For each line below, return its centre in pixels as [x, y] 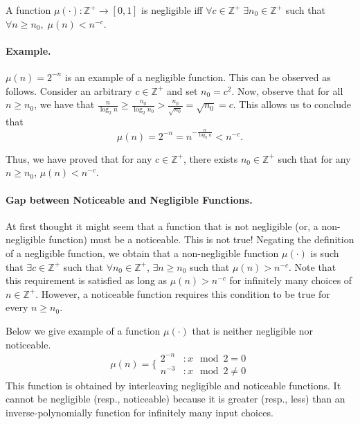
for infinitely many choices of [291, 280]
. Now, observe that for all [287, 90]
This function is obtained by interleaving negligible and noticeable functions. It [173, 385]
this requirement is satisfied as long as [87, 280]
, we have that [64, 104]
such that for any [314, 158]
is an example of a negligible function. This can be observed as [198, 77]
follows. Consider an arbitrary [69, 90]
